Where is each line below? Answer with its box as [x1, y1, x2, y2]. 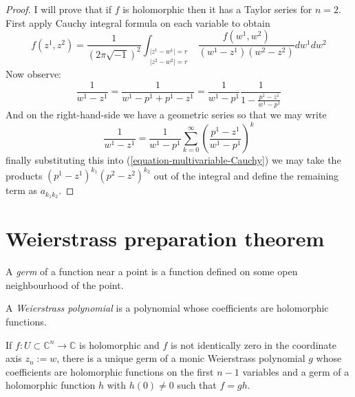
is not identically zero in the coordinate [171, 337, 336, 352]
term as [6, 183, 37, 197]
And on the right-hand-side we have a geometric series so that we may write [6, 107, 327, 121]
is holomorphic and [79, 337, 160, 352]
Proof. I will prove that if [6, 2, 111, 16]
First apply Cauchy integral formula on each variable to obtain [6, 15, 270, 30]
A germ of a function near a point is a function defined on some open [6, 264, 298, 279]
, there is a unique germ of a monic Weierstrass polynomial [56, 351, 305, 365]
